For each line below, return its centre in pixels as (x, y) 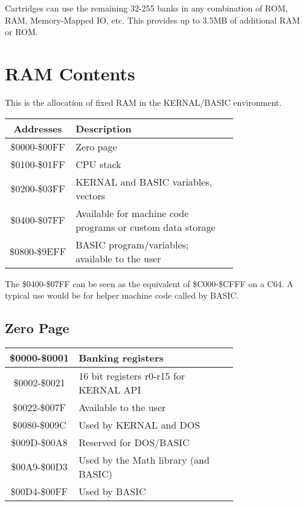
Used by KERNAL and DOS (140, 424)
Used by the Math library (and (144, 459)
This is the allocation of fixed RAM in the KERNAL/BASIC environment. (143, 102)
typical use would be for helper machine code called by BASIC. (122, 295)
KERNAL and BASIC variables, (144, 181)
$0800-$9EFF (38, 251)
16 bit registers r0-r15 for (132, 375)
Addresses (38, 128)
